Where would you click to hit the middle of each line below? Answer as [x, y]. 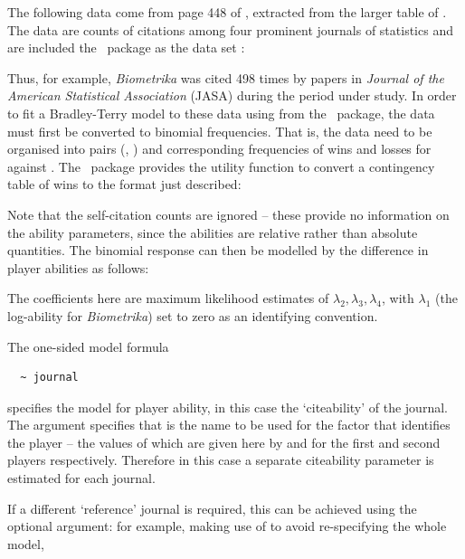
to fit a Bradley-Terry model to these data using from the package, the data [221, 113]
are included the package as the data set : [126, 47]
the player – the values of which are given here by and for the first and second [224, 442]
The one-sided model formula [88, 346]
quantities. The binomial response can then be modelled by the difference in [218, 250]
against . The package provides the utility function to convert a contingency [221, 166]
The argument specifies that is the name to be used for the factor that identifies [229, 425]
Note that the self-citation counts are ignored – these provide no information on [228, 214]
